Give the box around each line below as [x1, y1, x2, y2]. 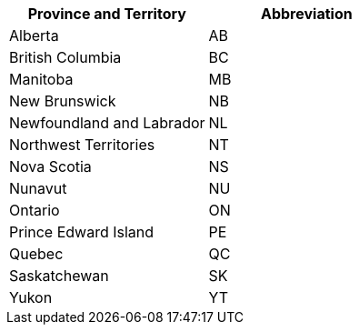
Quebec [9, 245, 64, 263]
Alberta [9, 26, 59, 45]
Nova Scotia [9, 157, 92, 176]
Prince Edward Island [9, 223, 155, 241]
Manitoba [9, 70, 74, 88]
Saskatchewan [9, 267, 109, 285]
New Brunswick [9, 92, 116, 110]
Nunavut [9, 179, 67, 197]
